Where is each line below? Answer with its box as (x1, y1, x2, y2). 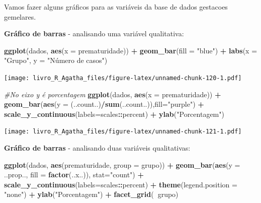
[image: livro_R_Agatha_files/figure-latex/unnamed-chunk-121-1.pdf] (4, 128, 242, 136)
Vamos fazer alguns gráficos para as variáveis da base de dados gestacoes (4, 2, 228, 12)
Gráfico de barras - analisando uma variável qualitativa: (4, 28, 184, 39)
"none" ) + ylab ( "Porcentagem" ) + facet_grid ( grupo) (4, 189, 179, 199)
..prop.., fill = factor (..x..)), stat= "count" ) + (4, 169, 144, 180)
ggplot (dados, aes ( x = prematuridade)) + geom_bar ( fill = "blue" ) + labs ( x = (4, 45, 257, 55)
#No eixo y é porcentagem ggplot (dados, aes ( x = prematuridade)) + (4, 89, 221, 99)
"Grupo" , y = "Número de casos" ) (4, 55, 108, 65)
